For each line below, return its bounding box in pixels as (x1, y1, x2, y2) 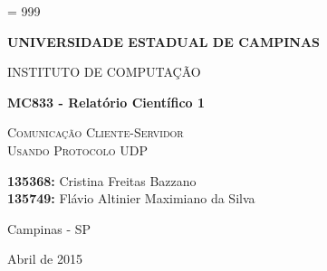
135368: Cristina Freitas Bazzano (7, 171, 197, 190)
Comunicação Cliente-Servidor (7, 123, 184, 142)
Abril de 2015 (7, 249, 82, 268)
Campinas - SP (7, 219, 91, 238)
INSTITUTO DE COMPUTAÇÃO (7, 62, 201, 81)
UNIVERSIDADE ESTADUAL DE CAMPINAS (7, 32, 321, 51)
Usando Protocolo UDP (7, 140, 148, 159)
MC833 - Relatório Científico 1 (7, 92, 205, 111)
